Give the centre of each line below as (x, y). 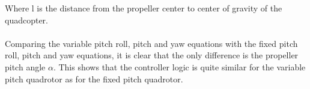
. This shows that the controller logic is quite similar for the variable (179, 66)
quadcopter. (27, 20)
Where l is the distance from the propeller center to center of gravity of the (144, 8)
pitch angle (25, 66)
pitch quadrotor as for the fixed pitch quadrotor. (94, 78)
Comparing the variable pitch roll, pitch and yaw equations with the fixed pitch (151, 43)
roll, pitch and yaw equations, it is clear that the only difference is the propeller (152, 55)
